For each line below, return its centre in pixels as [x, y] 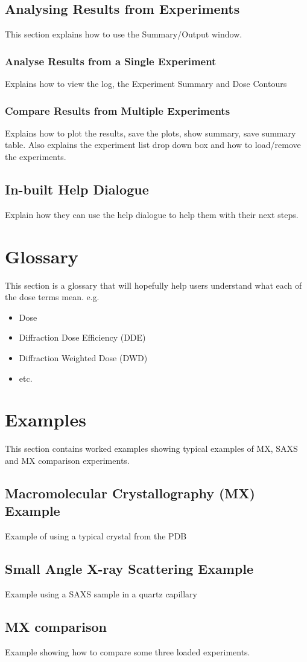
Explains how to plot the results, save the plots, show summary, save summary [150, 133]
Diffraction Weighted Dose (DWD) [83, 357]
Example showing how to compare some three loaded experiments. [128, 651]
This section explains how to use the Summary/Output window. [124, 34]
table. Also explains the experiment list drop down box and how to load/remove [153, 145]
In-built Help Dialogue [77, 189]
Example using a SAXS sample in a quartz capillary [101, 593]
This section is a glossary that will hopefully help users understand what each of [153, 285]
